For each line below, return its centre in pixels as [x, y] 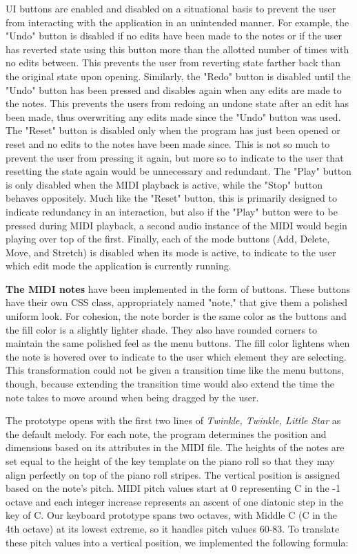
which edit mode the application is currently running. [119, 266]
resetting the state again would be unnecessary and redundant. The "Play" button [178, 171]
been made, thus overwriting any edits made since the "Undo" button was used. [173, 116]
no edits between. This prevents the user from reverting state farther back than [173, 63]
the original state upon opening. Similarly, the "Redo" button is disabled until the [178, 76]
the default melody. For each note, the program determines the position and [166, 433]
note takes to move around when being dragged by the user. [132, 397]
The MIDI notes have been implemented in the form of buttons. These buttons [178, 288]
